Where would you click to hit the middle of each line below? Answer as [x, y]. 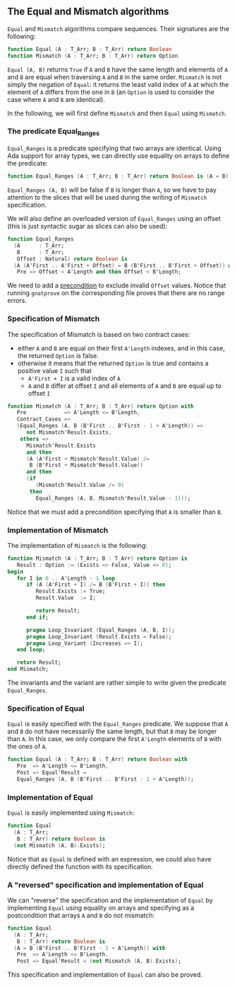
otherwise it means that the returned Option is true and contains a [113, 363]
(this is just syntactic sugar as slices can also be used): [87, 226]
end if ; [37, 617]
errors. [17, 301]
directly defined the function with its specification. [80, 866]
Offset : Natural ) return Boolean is [72, 259]
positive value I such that [54, 370]
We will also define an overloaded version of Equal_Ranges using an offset [114, 218]
